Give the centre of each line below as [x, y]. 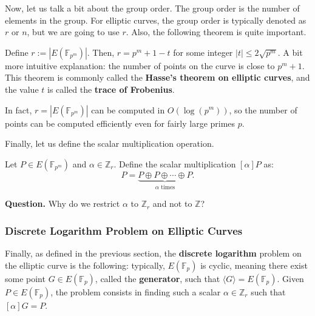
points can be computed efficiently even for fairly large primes [120, 123]
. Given [290, 278]
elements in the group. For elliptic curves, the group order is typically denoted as [156, 20]
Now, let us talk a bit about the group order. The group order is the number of [152, 8]
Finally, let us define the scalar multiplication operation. [110, 143]
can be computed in [128, 109]
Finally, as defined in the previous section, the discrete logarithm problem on [153, 253]
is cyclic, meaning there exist [254, 265]
